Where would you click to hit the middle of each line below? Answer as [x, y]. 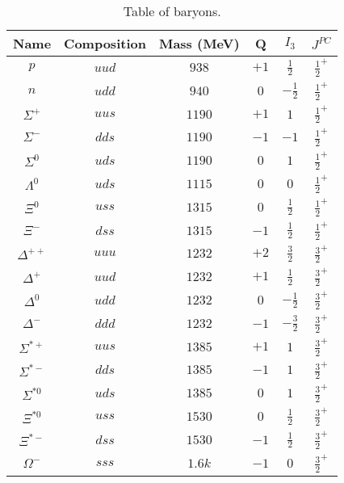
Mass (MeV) [199, 43]
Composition [105, 43]
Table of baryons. [172, 11]
